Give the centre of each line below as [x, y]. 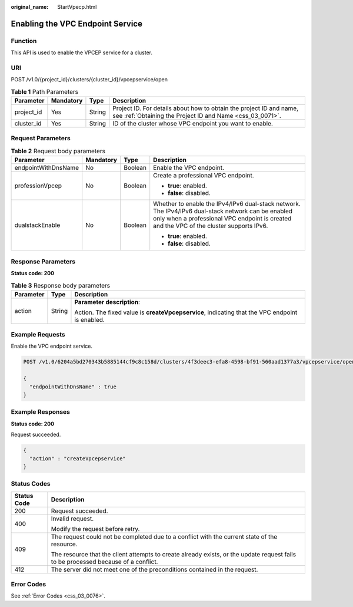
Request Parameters [41, 138]
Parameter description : [107, 302]
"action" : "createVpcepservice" [78, 458]
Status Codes [31, 484]
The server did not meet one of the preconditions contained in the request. [154, 569]
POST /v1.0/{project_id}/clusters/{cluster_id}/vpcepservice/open [89, 80]
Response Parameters [43, 261]
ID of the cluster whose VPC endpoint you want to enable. [193, 124]
